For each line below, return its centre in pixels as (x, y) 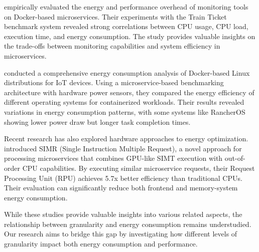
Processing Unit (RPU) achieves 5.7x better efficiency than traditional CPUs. (123, 178)
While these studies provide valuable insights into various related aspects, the (123, 214)
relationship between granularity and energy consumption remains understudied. (128, 224)
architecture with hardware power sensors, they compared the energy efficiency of (129, 92)
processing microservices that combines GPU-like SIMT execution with (113, 158)
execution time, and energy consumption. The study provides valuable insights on (130, 36)
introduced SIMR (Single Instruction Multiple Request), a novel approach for (123, 148)
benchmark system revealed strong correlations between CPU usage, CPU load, (126, 26)
